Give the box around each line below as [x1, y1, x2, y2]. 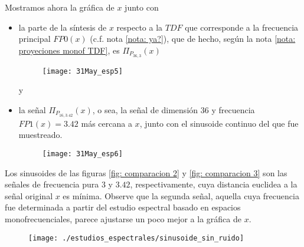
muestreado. [18, 129, 63, 141]
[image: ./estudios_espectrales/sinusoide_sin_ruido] [28, 233, 244, 242]
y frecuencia [211, 103, 255, 116]
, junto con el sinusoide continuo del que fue [139, 117, 299, 129]
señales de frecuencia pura [5, 178, 99, 190]
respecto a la [116, 21, 163, 33]
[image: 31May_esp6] [42, 149, 123, 158]
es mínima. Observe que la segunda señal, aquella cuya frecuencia [63, 189, 299, 202]
